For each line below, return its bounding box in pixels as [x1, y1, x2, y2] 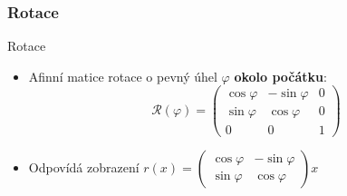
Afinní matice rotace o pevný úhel [28, 66, 217, 85]
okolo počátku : [234, 66, 327, 85]
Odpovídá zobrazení [28, 157, 140, 176]
